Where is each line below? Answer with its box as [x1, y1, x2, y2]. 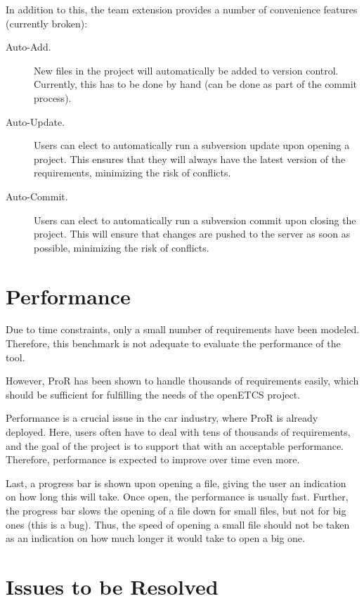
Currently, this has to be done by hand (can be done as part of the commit [34, 77, 358, 91]
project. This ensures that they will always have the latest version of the [34, 151, 346, 166]
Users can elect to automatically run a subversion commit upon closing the [34, 212, 356, 227]
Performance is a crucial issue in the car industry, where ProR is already [6, 411, 318, 425]
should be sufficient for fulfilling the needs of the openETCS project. [6, 387, 300, 401]
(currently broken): [6, 15, 88, 30]
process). [34, 90, 72, 105]
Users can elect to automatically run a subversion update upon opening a [34, 138, 350, 153]
